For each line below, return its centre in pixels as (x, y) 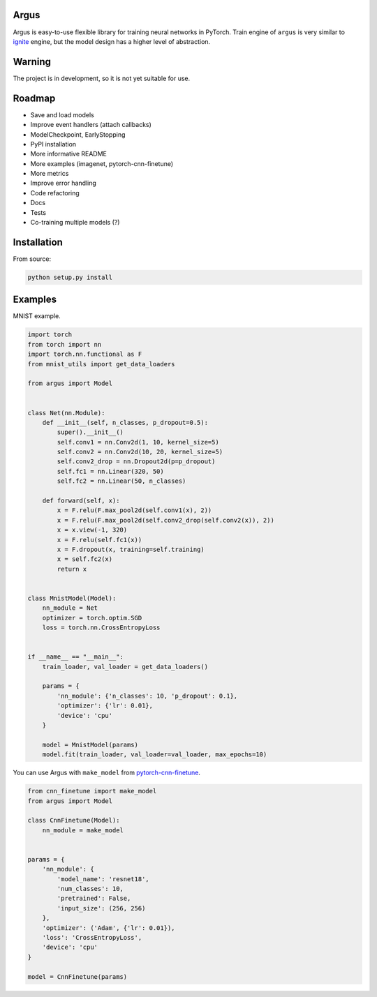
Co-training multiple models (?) (75, 223)
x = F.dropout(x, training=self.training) (131, 549)
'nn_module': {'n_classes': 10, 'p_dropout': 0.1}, (147, 696)
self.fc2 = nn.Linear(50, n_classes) (121, 481)
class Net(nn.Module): (66, 413)
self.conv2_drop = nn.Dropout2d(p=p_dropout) (136, 462)
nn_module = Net (70, 608)
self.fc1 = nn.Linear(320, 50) (110, 471)
